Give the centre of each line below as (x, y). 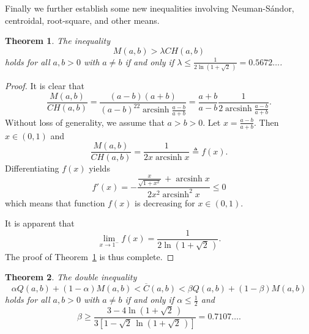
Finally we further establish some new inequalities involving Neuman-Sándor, (150, 8)
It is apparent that (40, 223)
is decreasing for (165, 202)
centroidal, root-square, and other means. (82, 20)
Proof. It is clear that (45, 86)
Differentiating (32, 168)
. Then (266, 122)
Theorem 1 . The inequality (58, 41)
